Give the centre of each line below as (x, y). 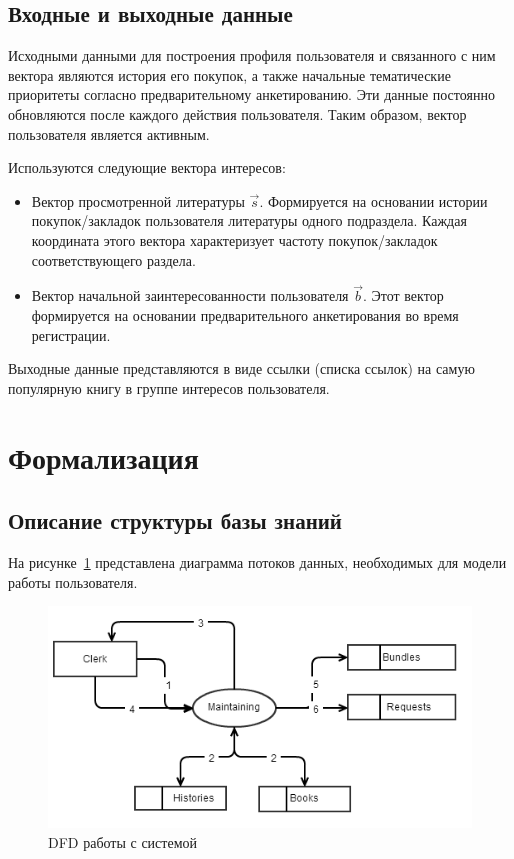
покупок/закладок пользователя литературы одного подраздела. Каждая (249, 220)
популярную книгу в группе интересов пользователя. (169, 387)
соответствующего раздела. (113, 259)
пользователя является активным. (109, 133)
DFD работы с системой (123, 841)
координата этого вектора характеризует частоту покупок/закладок (234, 239)
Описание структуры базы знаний (175, 520)
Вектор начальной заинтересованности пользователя (190, 295)
